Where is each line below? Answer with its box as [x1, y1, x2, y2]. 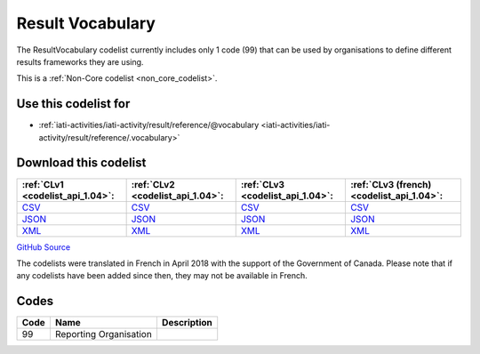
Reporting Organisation [54, 328, 153, 341]
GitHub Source [16, 241, 71, 253]
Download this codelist [16, 156, 147, 171]
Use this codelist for [16, 96, 131, 111]
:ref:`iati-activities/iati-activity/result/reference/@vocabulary [38, 120, 260, 131]
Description [161, 317, 213, 329]
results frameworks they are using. [16, 56, 144, 67]
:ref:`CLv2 [131, 178, 175, 190]
